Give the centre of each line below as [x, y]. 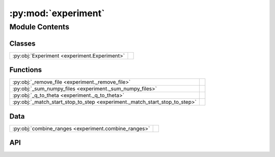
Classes [22, 43]
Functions [26, 70]
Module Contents [39, 27]
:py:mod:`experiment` [57, 13]
